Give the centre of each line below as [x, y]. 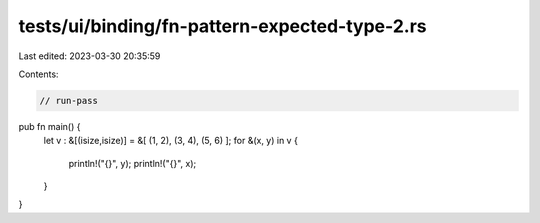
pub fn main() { [49, 126]
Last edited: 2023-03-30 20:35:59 [89, 56]
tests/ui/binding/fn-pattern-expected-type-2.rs [222, 26]
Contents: [38, 74]
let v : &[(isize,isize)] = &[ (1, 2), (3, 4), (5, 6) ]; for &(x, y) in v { [171, 141]
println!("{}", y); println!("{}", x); [132, 163]
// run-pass [69, 100]
